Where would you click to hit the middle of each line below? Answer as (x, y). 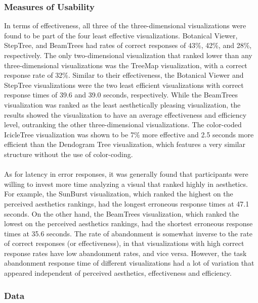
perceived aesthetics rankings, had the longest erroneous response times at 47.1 (127, 203)
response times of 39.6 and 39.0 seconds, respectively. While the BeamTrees (121, 95)
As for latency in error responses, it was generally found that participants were (126, 174)
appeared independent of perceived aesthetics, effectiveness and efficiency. (118, 273)
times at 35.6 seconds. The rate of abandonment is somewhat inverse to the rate (128, 233)
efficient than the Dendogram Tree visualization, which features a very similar (125, 144)
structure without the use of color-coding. (69, 154)
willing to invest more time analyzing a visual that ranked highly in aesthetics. (126, 184)
